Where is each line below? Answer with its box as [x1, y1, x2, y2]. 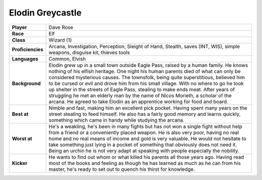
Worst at [12, 135, 33, 142]
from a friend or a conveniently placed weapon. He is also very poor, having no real [49, 129, 239, 136]
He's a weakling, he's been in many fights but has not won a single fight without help [49, 123, 243, 130]
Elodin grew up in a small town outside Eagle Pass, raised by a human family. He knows [49, 62, 248, 68]
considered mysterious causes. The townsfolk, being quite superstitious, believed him [49, 74, 245, 81]
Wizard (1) [49, 36, 72, 43]
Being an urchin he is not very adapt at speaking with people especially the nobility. [49, 147, 240, 154]
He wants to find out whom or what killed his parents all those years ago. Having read [49, 153, 245, 160]
